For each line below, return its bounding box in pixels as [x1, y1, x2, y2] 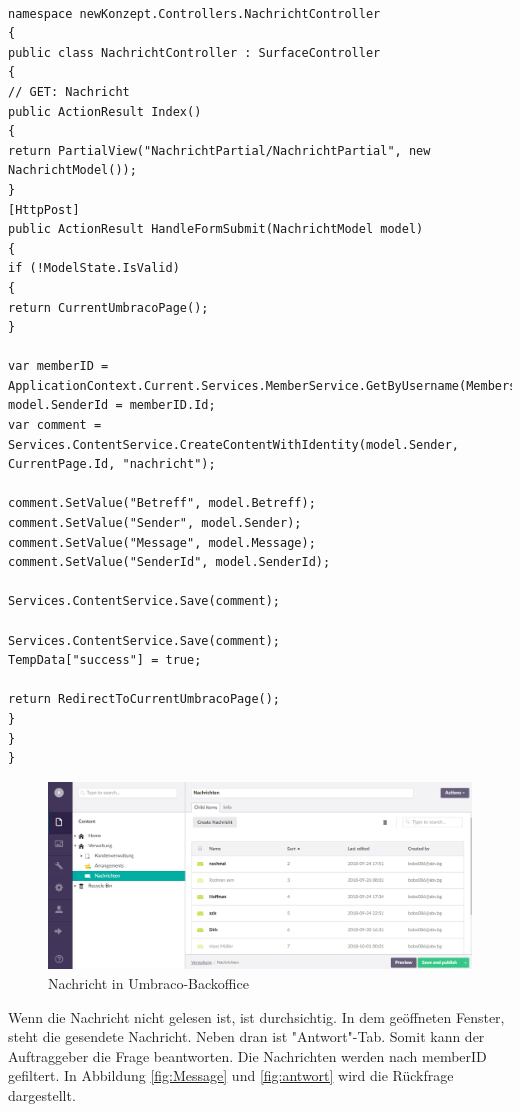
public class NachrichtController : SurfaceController [8, 45, 381, 60]
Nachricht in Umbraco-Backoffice [48, 972, 249, 993]
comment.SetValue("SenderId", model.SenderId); [8, 555, 331, 570]
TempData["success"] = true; [8, 653, 202, 668]
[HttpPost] [8, 202, 80, 217]
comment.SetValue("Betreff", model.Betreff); [8, 496, 316, 511]
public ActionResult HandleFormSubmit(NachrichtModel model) [8, 222, 424, 237]
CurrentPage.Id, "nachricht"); [8, 457, 216, 472]
